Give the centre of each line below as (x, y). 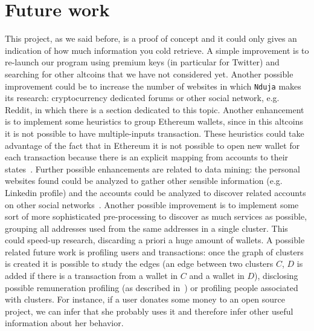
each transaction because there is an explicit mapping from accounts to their (147, 157)
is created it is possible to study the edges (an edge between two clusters (139, 264)
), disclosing (276, 276)
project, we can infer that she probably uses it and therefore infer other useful (149, 311)
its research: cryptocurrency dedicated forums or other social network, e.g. (142, 98)
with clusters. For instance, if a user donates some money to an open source (145, 299)
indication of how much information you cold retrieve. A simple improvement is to (157, 50)
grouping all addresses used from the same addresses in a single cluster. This (146, 228)
